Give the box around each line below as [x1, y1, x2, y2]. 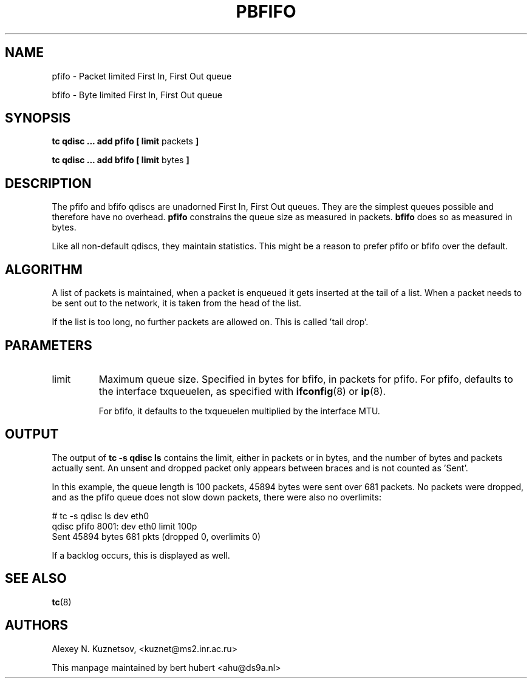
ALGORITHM [5, 261, 83, 277]
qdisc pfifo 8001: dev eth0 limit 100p [52, 520, 197, 531]
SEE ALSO [5, 571, 67, 587]
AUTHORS [5, 617, 69, 633]
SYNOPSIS [5, 110, 71, 126]
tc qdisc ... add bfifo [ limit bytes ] [52, 155, 189, 166]
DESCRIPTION [5, 175, 92, 191]
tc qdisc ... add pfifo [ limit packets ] [52, 136, 199, 147]
